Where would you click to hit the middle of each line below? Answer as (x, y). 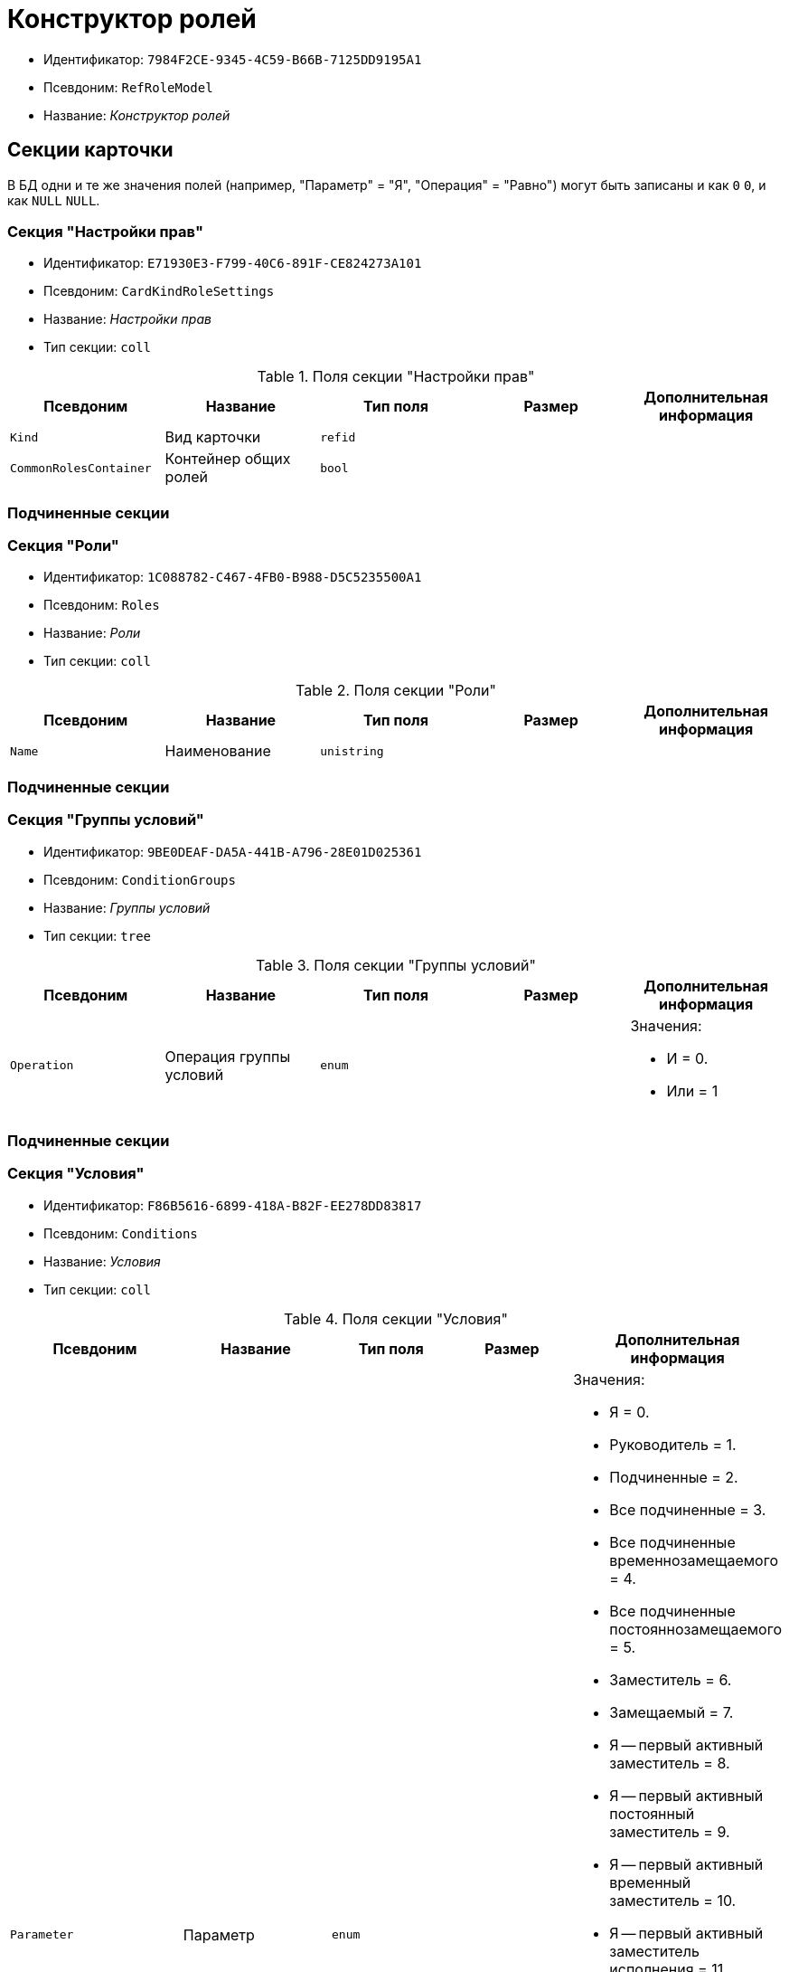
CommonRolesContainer (81, 468)
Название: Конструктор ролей (137, 115)
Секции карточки (90, 150)
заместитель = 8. (670, 1763)
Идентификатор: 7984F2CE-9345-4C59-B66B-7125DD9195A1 (233, 59)
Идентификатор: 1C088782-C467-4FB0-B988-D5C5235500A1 (233, 577)
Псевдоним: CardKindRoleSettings (159, 291)
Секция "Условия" (76, 1174)
